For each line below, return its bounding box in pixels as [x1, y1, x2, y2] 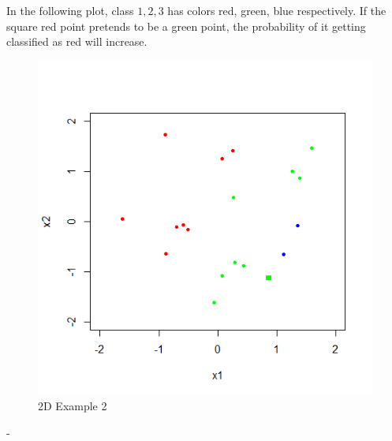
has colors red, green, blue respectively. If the [167, 2, 386, 18]
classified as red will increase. [6, 33, 147, 50]
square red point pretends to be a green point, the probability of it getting [6, 17, 366, 34]
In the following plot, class [6, 2, 134, 18]
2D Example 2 [38, 398, 107, 414]
